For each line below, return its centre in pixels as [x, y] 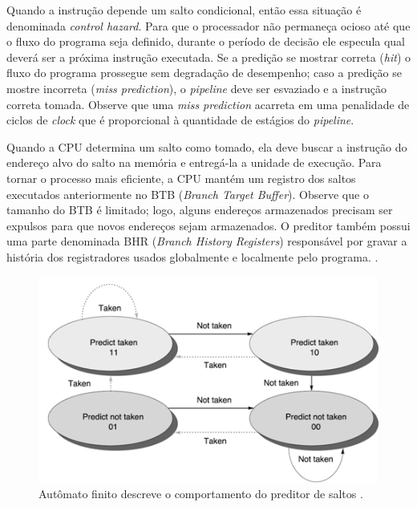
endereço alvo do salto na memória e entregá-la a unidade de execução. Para [194, 162]
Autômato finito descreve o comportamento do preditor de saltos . [201, 494]
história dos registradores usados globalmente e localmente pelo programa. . [192, 256]
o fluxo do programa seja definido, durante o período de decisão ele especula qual [206, 41]
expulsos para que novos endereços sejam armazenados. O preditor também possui [208, 225]
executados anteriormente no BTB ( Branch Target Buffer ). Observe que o [188, 194]
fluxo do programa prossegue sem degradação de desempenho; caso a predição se [204, 73]
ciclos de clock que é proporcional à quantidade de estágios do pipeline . [180, 120]
